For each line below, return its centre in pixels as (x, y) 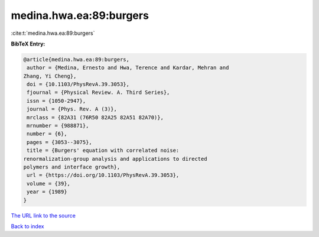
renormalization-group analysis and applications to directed (115, 159)
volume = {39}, (49, 184)
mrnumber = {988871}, (58, 126)
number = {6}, (47, 134)
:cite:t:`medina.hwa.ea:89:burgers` (53, 33)
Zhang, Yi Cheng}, (50, 76)
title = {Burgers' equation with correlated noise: (103, 150)
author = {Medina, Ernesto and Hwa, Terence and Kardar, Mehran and (128, 68)
